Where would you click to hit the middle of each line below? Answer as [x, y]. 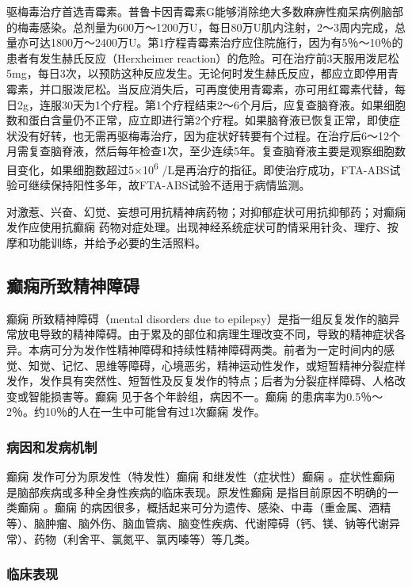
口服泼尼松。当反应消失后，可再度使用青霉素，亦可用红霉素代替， [222, 88]
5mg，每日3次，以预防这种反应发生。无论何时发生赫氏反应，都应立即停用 [197, 73]
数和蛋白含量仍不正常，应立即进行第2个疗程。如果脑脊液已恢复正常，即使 [198, 120]
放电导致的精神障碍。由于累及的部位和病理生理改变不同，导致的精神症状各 [211, 334]
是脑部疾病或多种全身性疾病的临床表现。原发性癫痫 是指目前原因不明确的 [197, 492]
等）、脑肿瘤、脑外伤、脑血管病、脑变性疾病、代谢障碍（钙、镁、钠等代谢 [198, 522]
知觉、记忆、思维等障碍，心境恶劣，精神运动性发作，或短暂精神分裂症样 [217, 365]
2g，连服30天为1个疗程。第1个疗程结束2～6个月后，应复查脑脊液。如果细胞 [211, 104]
